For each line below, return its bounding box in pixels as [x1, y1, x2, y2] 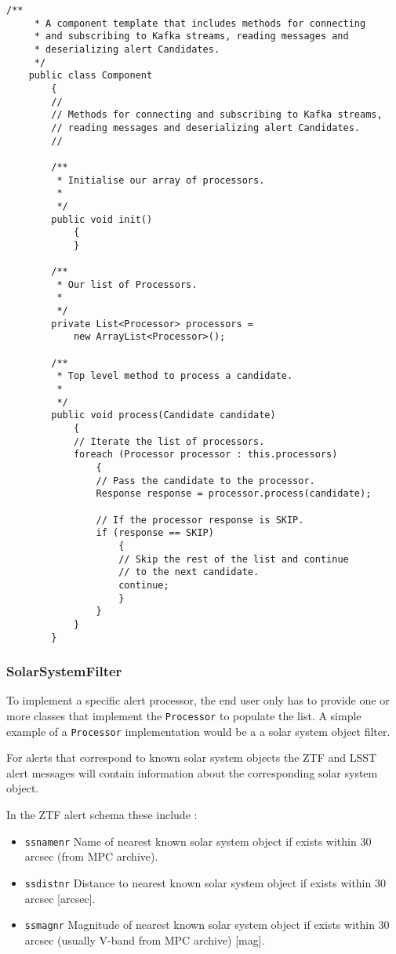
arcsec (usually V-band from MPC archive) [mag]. [24, 931, 265, 948]
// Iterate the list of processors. [73, 435, 265, 447]
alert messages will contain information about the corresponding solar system [6, 764, 378, 781]
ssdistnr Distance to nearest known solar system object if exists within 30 [24, 874, 386, 890]
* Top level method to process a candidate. [56, 370, 293, 382]
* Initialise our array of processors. [56, 174, 265, 186]
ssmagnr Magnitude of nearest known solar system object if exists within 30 [24, 916, 390, 933]
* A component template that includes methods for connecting [34, 17, 366, 29]
